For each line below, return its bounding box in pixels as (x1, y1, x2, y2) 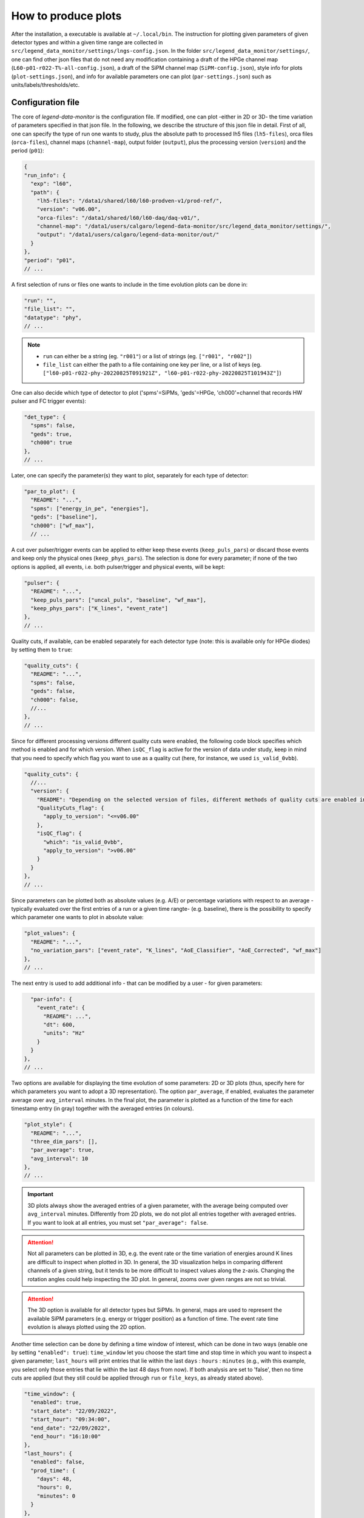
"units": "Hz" (43, 1030, 85, 1036)
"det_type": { (24, 414, 66, 421)
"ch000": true (30, 439, 73, 446)
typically (11, 905, 33, 912)
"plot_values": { (24, 930, 76, 937)
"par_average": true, (30, 1146, 95, 1154)
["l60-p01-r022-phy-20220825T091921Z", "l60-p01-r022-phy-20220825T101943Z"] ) (42, 369, 281, 376)
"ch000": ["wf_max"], (30, 522, 95, 529)
